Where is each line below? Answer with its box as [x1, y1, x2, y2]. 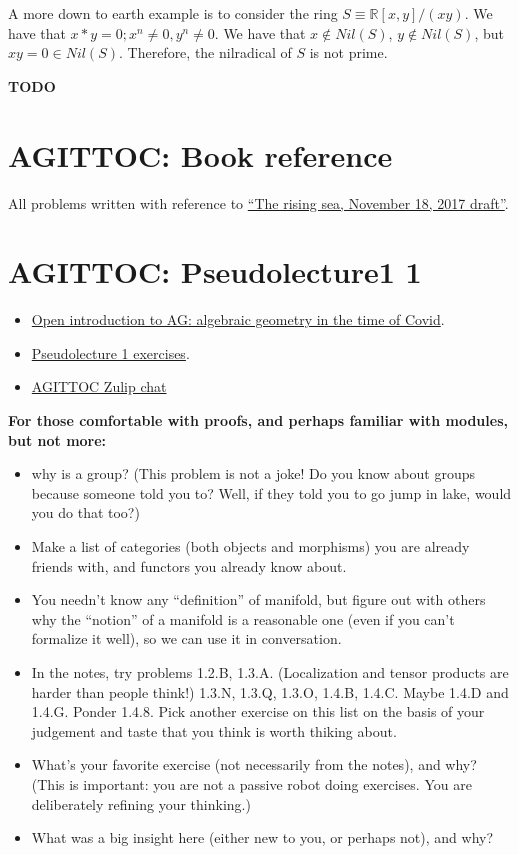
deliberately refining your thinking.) [31, 793, 251, 814]
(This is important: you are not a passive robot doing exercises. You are [31, 773, 472, 794]
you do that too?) [31, 502, 140, 523]
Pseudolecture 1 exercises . [31, 342, 190, 363]
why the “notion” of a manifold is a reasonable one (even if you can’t [31, 608, 455, 629]
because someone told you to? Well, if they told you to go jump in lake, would [31, 482, 512, 503]
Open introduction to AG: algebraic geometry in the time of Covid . [31, 309, 445, 330]
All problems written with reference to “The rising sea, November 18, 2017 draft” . [8, 192, 509, 213]
